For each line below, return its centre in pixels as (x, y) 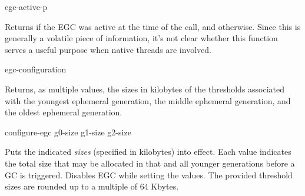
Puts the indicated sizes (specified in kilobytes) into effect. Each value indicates (148, 152)
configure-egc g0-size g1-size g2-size (68, 132)
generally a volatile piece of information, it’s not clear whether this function (141, 38)
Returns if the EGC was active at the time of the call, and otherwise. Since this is (153, 26)
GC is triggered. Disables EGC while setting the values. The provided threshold (149, 175)
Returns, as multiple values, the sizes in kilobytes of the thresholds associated (145, 89)
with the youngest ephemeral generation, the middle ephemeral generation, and (148, 100)
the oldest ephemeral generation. (64, 112)
